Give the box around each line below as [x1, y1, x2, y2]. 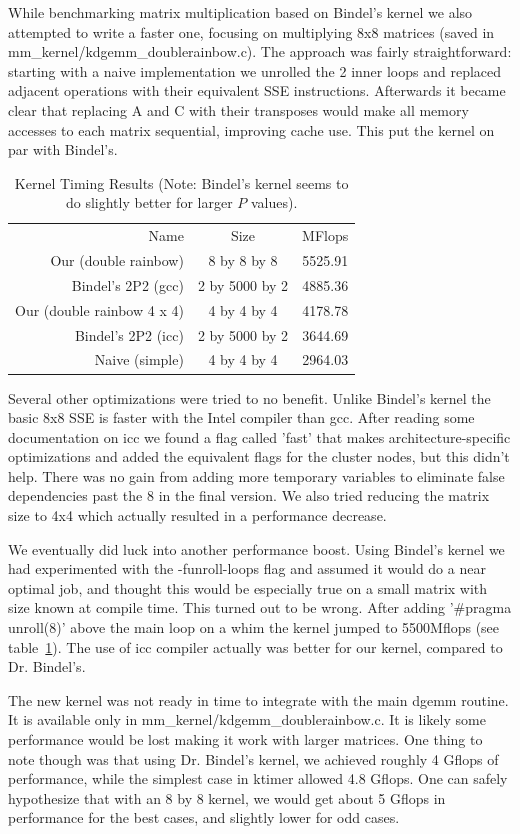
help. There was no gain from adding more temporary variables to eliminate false [8, 465, 505, 486]
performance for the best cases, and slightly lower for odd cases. [8, 807, 400, 828]
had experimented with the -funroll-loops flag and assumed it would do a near [8, 558, 486, 579]
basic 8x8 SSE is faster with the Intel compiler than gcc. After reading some [8, 407, 475, 428]
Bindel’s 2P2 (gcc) [71, 274, 184, 295]
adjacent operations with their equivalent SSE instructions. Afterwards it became [8, 80, 506, 101]
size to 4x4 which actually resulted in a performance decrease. [8, 505, 387, 526]
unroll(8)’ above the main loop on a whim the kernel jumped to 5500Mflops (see [8, 617, 500, 638]
